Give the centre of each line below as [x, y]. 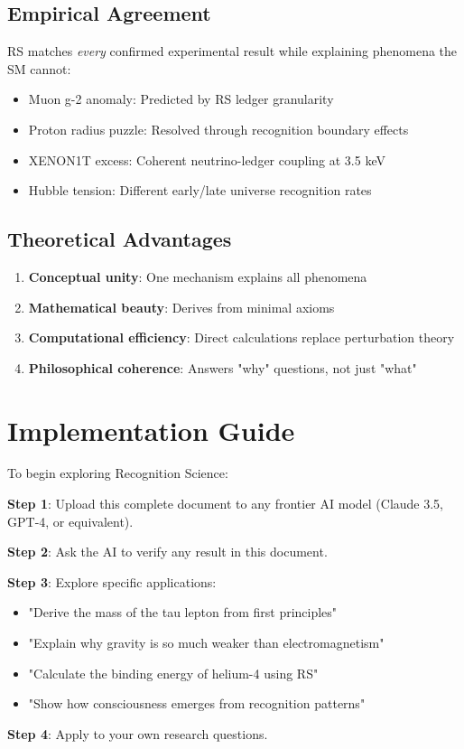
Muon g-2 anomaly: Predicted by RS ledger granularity [181, 99]
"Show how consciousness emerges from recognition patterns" [197, 703]
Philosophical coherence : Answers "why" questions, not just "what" [223, 367]
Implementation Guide [151, 430]
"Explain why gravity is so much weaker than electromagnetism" [206, 643]
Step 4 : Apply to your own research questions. [138, 733]
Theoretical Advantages [120, 239]
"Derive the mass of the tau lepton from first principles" [183, 612]
